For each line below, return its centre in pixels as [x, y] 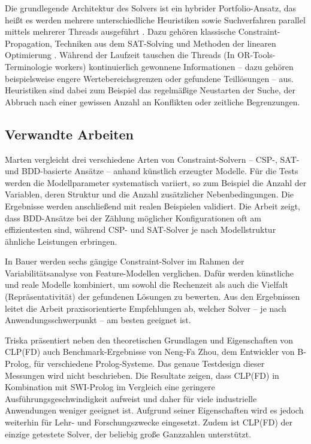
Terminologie [28, 66]
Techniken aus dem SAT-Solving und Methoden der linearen [165, 43]
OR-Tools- [256, 55]
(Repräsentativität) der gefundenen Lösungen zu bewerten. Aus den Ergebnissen [153, 296]
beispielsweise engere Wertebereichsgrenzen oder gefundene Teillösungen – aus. [149, 78]
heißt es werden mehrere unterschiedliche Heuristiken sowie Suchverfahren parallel [155, 19]
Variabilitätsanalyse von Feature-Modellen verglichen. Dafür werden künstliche [149, 273]
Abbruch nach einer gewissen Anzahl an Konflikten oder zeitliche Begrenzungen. [153, 101]
